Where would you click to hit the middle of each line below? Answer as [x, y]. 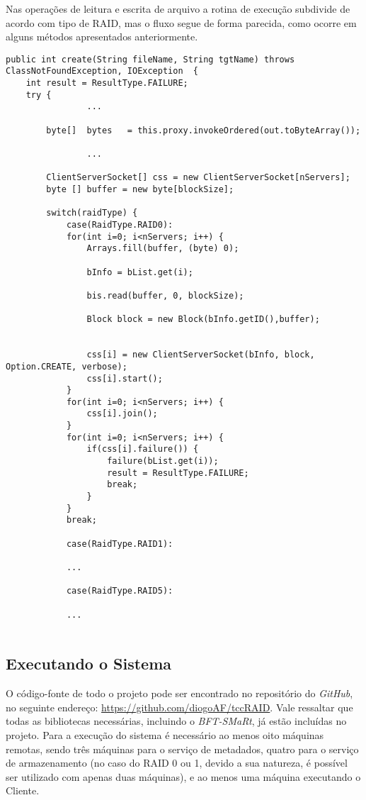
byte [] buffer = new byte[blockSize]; [140, 189]
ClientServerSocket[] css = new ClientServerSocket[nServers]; [198, 178]
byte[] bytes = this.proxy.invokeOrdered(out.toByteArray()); [204, 130]
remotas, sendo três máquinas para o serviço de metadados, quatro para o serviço [182, 749]
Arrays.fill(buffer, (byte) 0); [163, 249]
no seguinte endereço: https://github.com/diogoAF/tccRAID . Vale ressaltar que [179, 707]
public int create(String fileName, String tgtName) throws [150, 59]
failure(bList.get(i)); [163, 461]
